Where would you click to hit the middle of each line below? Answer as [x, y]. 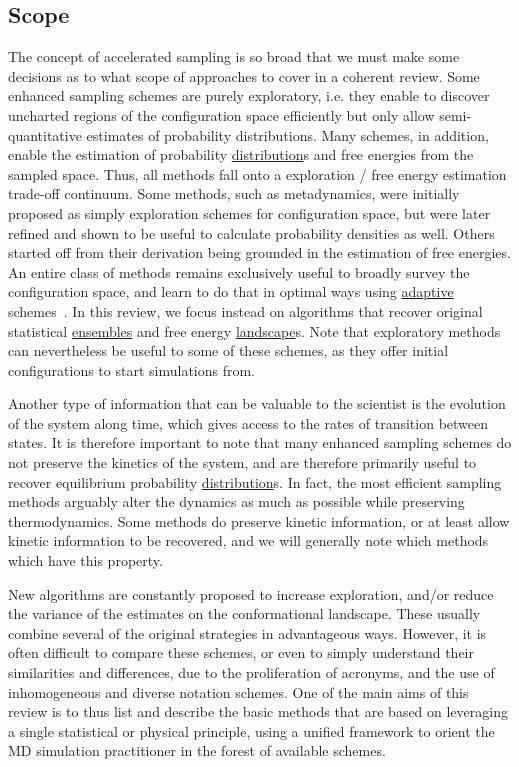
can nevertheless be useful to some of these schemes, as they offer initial [228, 350]
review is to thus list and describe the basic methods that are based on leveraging [258, 711]
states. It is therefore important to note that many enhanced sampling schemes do [260, 442]
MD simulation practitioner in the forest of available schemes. [197, 750]
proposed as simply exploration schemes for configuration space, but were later [249, 212]
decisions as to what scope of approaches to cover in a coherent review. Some [244, 75]
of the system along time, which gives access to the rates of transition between [248, 422]
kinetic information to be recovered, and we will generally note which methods [248, 540]
